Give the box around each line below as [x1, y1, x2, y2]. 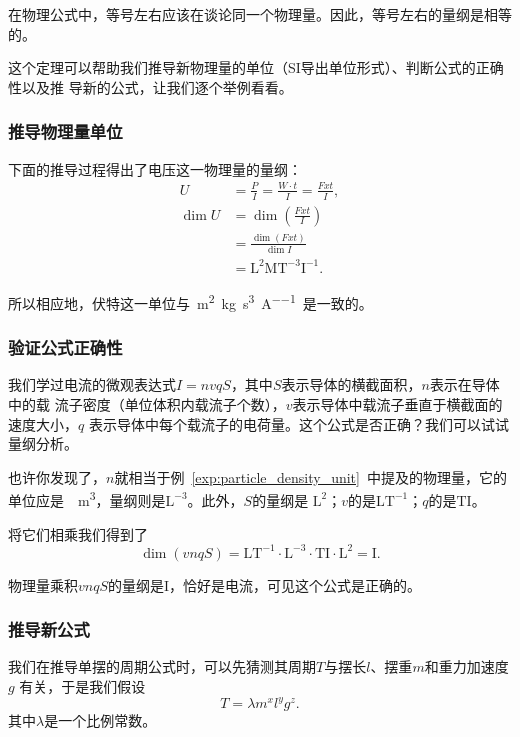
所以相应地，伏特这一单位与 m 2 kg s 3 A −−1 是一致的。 [8, 289, 373, 313]
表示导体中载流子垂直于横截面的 [292, 393, 503, 414]
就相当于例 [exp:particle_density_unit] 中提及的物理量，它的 [114, 466, 507, 487]
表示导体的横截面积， [281, 374, 422, 395]
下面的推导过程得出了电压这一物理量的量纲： [8, 158, 302, 179]
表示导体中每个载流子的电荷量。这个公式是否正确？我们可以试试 [88, 413, 509, 434]
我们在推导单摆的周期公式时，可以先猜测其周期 [8, 656, 316, 677]
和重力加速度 [424, 656, 509, 677]
